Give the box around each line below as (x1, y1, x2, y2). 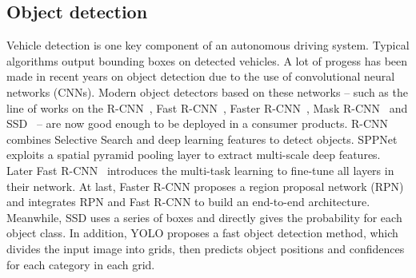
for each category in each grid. (6, 256, 155, 272)
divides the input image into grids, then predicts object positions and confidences (6, 240, 405, 256)
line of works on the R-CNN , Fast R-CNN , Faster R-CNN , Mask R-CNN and (6, 99, 408, 116)
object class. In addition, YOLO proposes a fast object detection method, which (6, 224, 398, 241)
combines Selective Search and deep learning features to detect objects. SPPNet (6, 130, 398, 147)
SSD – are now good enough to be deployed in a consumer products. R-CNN (6, 115, 389, 132)
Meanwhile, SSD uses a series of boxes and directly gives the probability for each (6, 208, 402, 225)
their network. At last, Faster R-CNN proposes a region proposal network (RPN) (6, 177, 404, 194)
